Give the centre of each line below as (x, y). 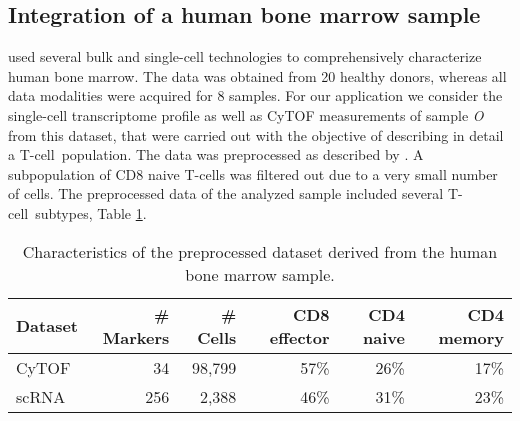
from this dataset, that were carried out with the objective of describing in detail (256, 134)
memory (471, 337)
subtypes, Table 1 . (91, 212)
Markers (136, 337)
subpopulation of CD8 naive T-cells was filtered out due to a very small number (253, 173)
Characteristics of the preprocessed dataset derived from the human (260, 251)
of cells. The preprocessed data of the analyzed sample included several (226, 193)
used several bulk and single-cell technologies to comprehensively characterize (245, 56)
